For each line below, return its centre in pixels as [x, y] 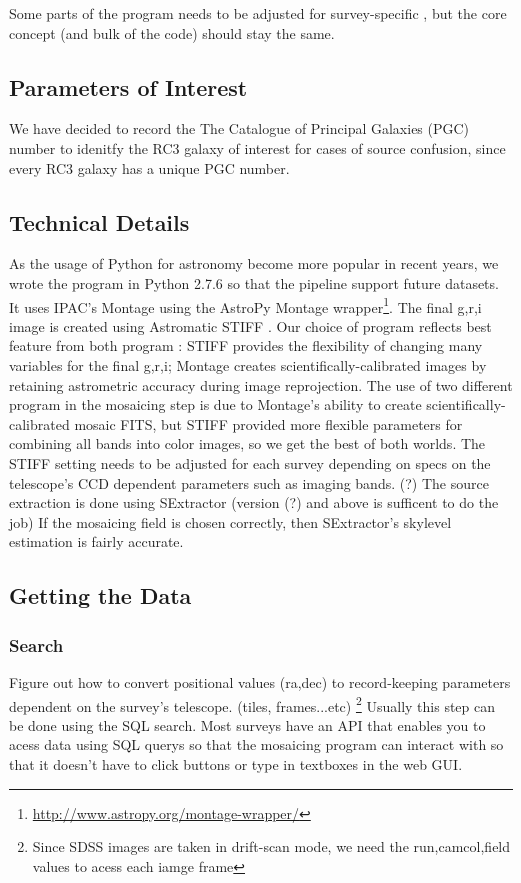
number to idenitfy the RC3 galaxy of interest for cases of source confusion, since [257, 147]
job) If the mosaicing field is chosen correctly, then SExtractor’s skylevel [230, 521]
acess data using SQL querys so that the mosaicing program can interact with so [256, 744]
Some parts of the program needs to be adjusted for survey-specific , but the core [258, 13]
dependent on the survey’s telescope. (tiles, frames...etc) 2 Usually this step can [252, 704]
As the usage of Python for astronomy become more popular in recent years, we [254, 263]
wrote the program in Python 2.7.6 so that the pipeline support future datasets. [254, 282]
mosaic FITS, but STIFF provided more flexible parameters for [268, 423]
